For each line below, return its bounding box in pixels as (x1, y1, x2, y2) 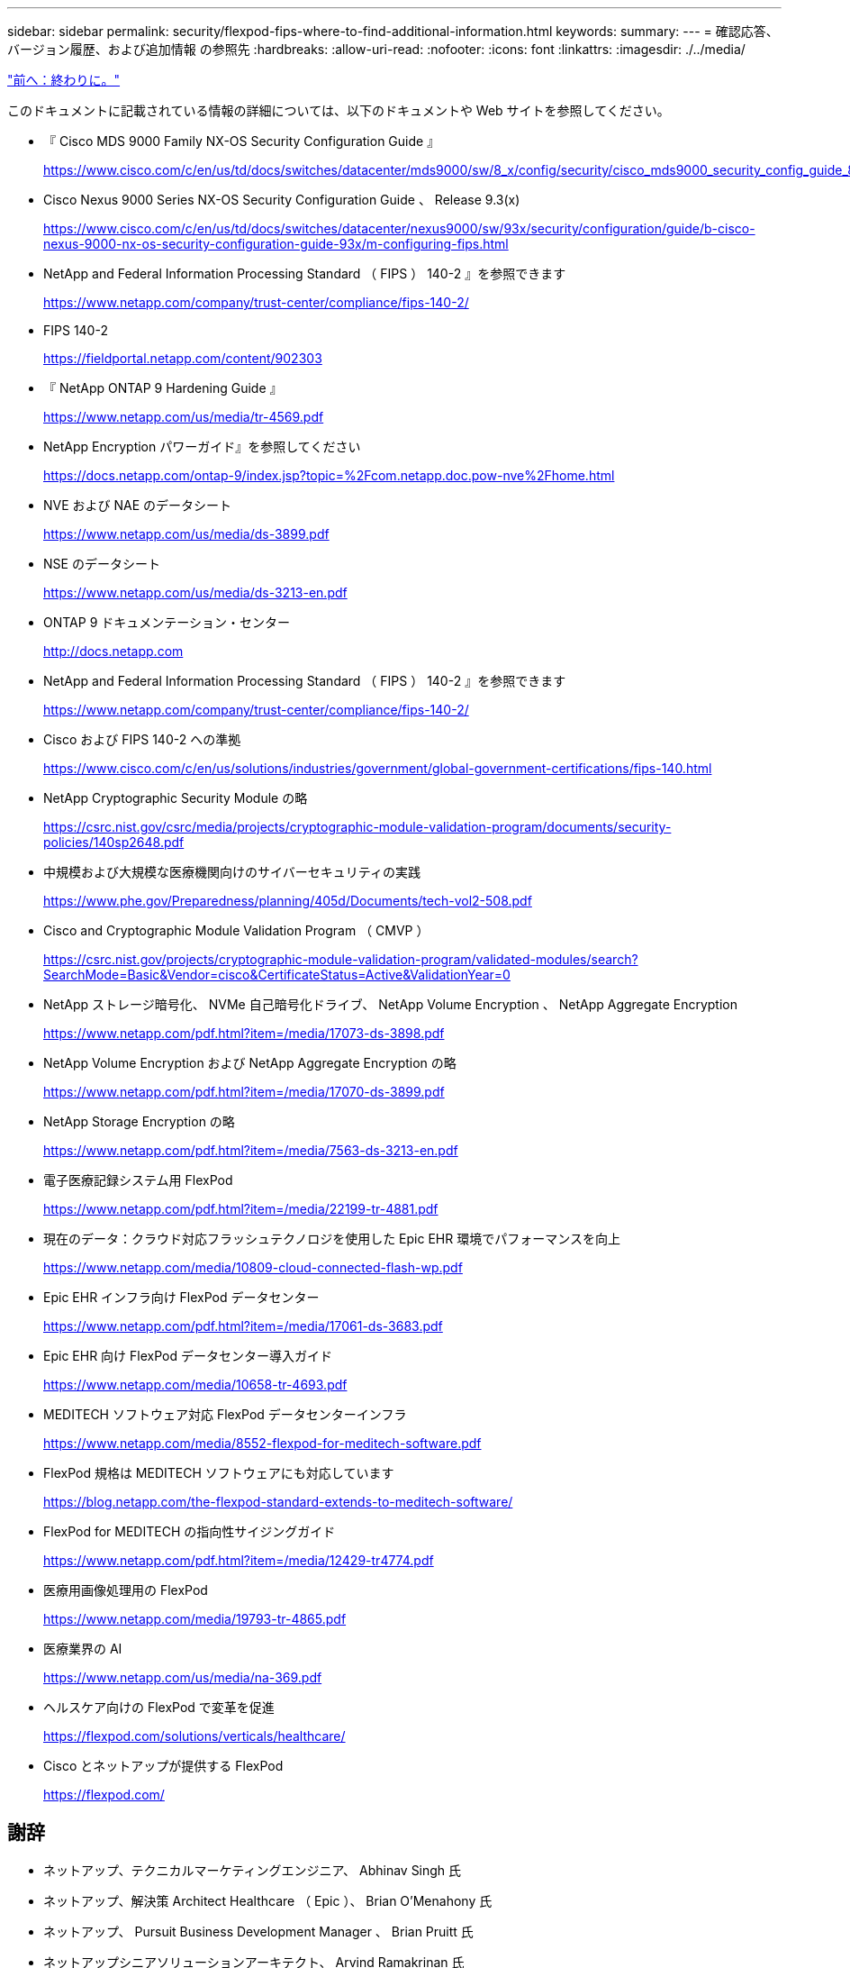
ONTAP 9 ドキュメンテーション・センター (43, 615, 290, 630)
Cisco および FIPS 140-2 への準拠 (43, 732, 241, 747)
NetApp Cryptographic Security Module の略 (43, 790, 308, 806)
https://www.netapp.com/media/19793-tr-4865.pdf (43, 1611, 347, 1626)
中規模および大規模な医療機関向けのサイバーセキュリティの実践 (43, 864, 420, 879)
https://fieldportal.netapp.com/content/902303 (43, 351, 322, 366)
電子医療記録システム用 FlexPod (43, 1172, 233, 1188)
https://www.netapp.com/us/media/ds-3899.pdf (43, 526, 330, 542)
